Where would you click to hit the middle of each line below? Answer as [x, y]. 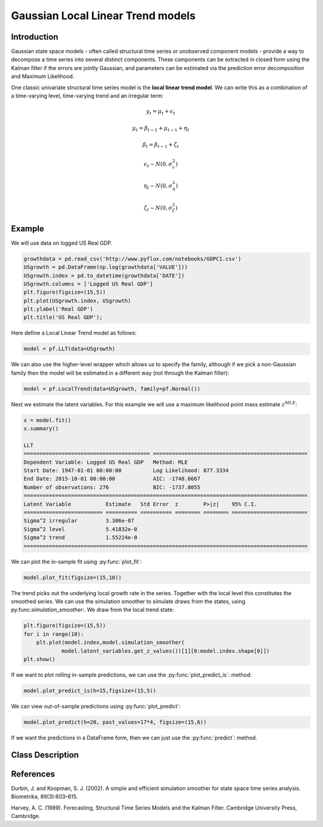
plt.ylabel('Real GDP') [59, 309]
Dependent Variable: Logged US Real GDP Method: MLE [106, 462]
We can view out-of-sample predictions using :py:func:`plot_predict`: [96, 706]
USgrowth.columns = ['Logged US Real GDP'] [89, 284]
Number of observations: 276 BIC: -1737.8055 [112, 487]
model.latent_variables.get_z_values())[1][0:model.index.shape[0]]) [166, 651]
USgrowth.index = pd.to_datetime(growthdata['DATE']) [104, 275]
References [33, 774]
